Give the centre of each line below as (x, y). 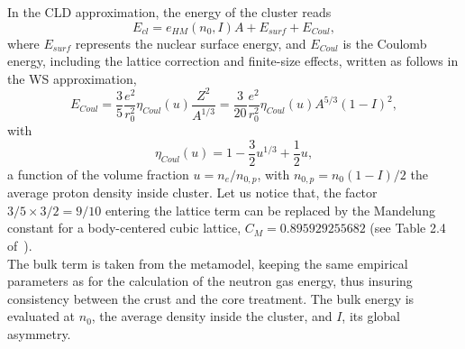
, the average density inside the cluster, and (212, 316)
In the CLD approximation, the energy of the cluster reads (169, 12)
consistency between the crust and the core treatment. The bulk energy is (211, 298)
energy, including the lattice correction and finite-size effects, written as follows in (233, 61)
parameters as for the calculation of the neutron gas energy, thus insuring (210, 281)
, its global (371, 316)
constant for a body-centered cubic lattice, (124, 228)
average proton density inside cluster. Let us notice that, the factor (192, 193)
